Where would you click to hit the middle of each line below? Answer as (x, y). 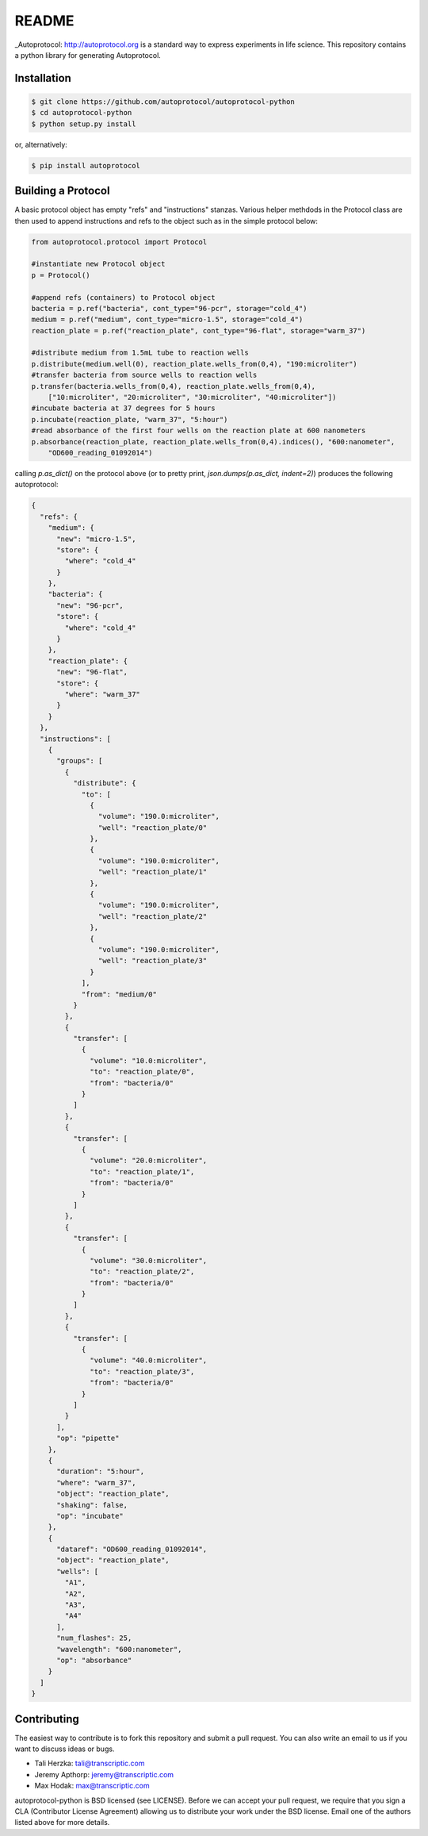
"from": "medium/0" (119, 994)
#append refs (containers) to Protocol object (123, 297)
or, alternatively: (41, 144)
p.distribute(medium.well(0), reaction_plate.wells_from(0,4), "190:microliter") (195, 364)
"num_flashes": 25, (94, 1638)
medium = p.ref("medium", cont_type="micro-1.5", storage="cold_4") (167, 320)
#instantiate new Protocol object (98, 264)
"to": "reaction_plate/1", (142, 1172)
